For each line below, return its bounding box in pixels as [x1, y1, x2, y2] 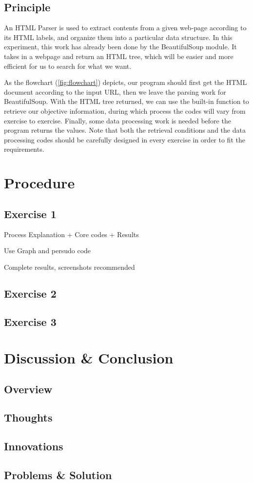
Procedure [4, 173, 75, 193]
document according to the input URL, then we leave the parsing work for [4, 86, 226, 97]
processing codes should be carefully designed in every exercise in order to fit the [4, 134, 245, 144]
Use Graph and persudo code [4, 245, 91, 256]
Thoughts [4, 410, 53, 425]
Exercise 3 [4, 314, 57, 329]
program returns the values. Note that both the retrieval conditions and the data [4, 125, 246, 135]
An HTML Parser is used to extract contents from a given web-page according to [4, 22, 247, 33]
